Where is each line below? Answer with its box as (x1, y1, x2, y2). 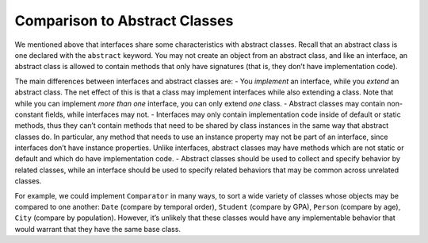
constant (14, 110, 44, 119)
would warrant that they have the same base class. (14, 224, 182, 233)
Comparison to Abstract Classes (14, 12, 234, 29)
